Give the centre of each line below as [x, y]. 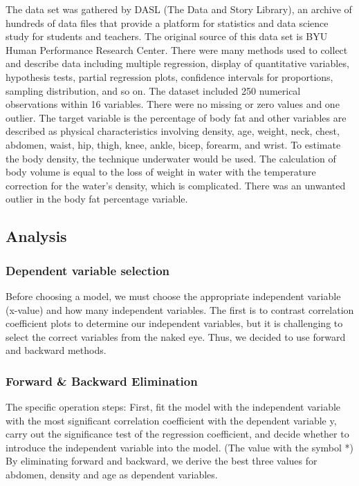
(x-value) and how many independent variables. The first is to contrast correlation [180, 309]
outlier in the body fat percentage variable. [97, 199]
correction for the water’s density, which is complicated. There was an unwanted [176, 185]
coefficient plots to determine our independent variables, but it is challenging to [174, 323]
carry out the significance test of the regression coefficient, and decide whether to [177, 434]
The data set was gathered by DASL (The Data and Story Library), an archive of [179, 9]
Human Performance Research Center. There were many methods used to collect [177, 49]
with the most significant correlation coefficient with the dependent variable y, [171, 420]
